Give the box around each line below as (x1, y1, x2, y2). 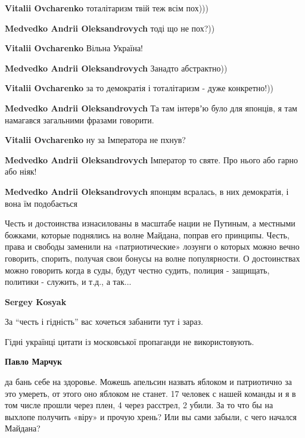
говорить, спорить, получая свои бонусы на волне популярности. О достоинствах (5, 251, 300, 264)
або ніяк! (5, 165, 37, 178)
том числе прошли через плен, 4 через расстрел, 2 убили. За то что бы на (5, 399, 273, 411)
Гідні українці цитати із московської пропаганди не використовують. (5, 335, 254, 347)
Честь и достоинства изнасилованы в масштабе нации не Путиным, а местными (5, 217, 295, 229)
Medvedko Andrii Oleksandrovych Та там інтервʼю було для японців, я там (5, 101, 297, 114)
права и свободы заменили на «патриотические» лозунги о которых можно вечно (5, 240, 300, 253)
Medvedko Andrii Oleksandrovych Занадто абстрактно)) (5, 61, 228, 74)
